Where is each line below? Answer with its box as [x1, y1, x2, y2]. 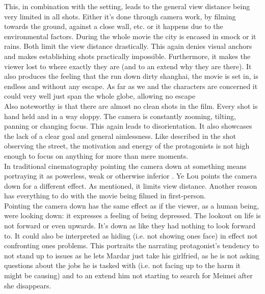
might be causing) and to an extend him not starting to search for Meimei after [4, 270, 253, 281]
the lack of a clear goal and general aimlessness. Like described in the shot [4, 130, 236, 141]
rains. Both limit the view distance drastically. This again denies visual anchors [4, 41, 252, 51]
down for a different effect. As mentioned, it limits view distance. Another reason [4, 180, 257, 191]
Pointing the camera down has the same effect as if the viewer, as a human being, [4, 200, 259, 211]
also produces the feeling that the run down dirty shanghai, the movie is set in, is [4, 71, 258, 81]
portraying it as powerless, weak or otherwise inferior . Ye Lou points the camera [4, 170, 257, 181]
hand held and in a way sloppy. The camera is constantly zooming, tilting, [4, 110, 236, 121]
